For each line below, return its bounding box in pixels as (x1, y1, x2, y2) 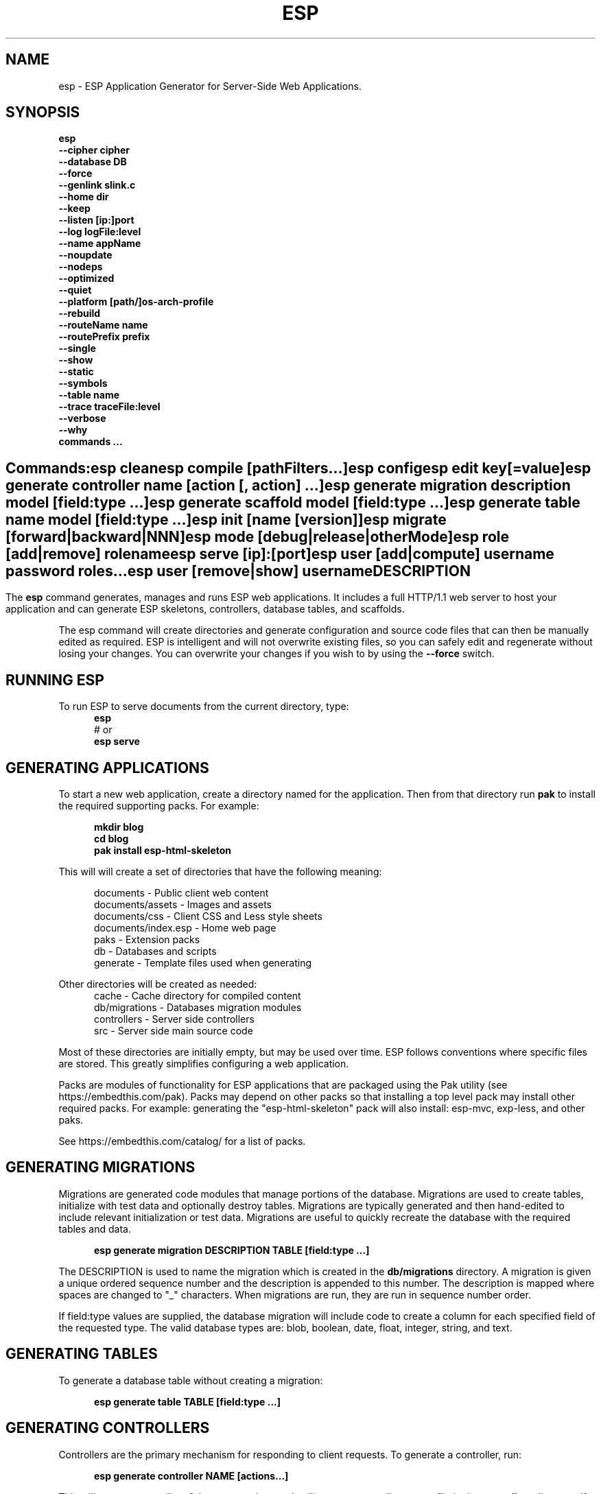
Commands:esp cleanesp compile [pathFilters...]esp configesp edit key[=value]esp (5, 459, 591, 477)
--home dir (58, 191, 109, 203)
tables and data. (58, 1222, 131, 1235)
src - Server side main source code (94, 1024, 253, 1036)
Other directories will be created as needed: (58, 977, 257, 990)
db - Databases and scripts (94, 945, 217, 957)
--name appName (58, 237, 141, 250)
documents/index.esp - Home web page (94, 921, 276, 934)
